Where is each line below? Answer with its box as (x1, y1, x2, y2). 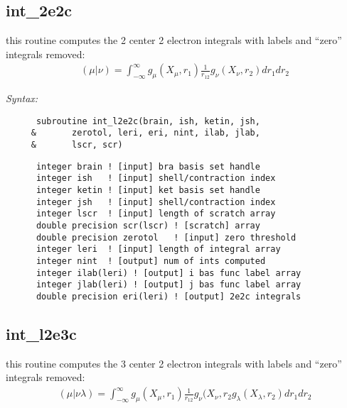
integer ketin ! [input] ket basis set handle (36, 185, 260, 196)
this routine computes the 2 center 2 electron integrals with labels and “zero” (6, 33, 342, 48)
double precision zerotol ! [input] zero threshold (36, 232, 297, 243)
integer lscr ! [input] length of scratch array (36, 209, 276, 219)
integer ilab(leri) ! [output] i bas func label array (36, 268, 301, 278)
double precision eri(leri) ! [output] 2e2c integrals (36, 292, 301, 302)
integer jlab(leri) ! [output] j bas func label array (36, 280, 301, 290)
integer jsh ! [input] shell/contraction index (36, 197, 276, 207)
